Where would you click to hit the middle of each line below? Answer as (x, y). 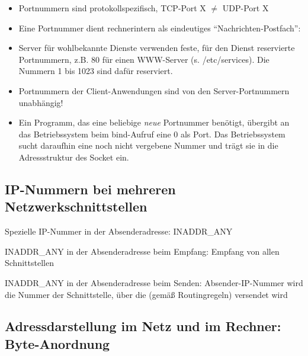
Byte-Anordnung (57, 343)
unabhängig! (41, 102)
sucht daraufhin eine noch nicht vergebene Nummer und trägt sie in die (148, 145)
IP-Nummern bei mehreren (90, 189)
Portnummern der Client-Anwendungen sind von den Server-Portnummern (154, 90)
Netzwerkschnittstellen (76, 206)
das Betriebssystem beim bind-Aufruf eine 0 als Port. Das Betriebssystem (152, 134)
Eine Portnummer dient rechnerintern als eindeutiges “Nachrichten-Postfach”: (160, 28)
